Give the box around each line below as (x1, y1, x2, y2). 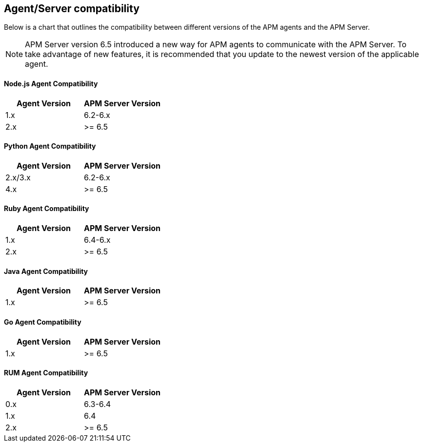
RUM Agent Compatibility (4, 368, 88, 377)
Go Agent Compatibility (4, 317, 81, 326)
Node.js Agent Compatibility (4, 79, 98, 88)
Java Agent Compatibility (4, 267, 88, 275)
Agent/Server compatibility (4, 2, 140, 15)
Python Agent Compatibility (4, 142, 96, 151)
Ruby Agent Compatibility (4, 204, 89, 213)
